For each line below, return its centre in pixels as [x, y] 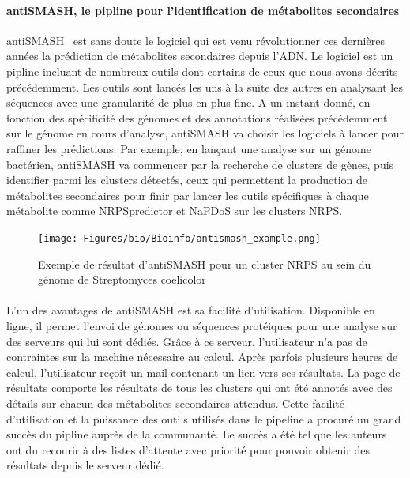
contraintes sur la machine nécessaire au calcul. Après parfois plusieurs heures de [202, 357]
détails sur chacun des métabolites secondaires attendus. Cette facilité [175, 403]
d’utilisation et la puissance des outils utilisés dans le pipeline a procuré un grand [204, 418]
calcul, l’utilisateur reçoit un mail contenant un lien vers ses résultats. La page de [203, 372]
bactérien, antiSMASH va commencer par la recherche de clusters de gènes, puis [200, 164]
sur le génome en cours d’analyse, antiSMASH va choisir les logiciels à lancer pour [205, 133]
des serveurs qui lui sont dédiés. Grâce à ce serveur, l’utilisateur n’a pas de [187, 341]
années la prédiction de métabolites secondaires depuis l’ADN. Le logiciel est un [200, 56]
